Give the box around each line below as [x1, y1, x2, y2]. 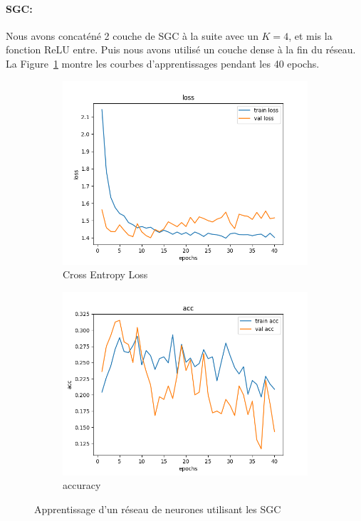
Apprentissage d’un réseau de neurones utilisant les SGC [34, 501, 281, 516]
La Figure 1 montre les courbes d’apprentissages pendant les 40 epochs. [6, 56, 320, 70]
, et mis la [288, 28, 333, 43]
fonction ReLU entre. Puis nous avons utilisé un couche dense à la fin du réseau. [6, 42, 356, 57]
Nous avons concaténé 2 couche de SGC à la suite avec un [6, 28, 258, 43]
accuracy [63, 478, 101, 493]
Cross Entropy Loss [63, 267, 148, 282]
